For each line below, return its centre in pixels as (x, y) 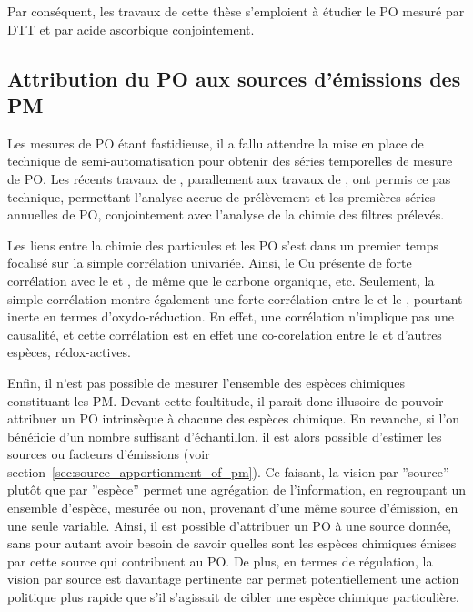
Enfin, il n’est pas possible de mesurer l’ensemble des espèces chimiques (206, 382)
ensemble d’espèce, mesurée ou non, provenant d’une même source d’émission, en (233, 508)
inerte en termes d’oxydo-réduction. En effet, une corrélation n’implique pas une (231, 316)
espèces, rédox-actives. (69, 352)
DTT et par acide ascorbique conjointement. (131, 29)
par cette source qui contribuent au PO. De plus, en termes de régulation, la (220, 561)
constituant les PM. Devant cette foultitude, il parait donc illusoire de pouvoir (226, 400)
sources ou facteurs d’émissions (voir (109, 454)
